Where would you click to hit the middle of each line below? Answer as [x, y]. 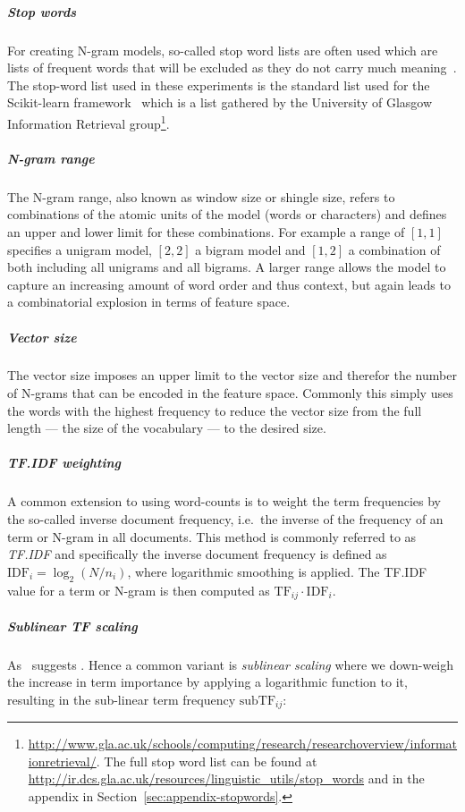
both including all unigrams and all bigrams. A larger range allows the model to [227, 267]
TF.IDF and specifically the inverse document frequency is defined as [197, 554]
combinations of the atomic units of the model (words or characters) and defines [227, 214]
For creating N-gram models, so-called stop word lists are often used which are [223, 50]
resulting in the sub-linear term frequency [122, 699]
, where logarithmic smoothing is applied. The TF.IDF [277, 571]
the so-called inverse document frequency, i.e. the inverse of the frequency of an [225, 519]
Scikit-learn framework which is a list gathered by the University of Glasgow [220, 102]
